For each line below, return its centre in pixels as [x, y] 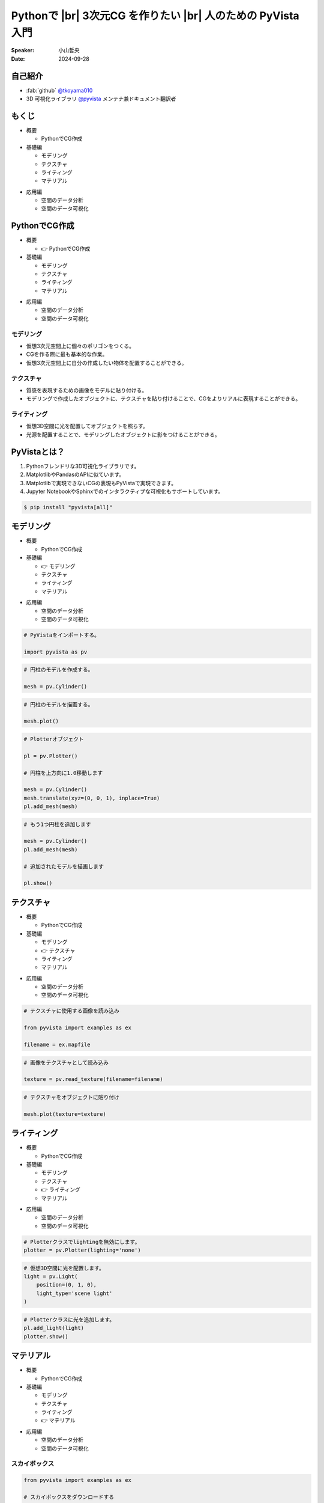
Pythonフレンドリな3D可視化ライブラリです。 [83, 466]
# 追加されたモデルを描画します [64, 866]
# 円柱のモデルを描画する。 [58, 704]
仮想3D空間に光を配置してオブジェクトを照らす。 [87, 426]
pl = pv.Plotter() [51, 756]
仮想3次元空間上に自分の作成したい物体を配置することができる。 [106, 363]
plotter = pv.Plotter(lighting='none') [82, 1250]
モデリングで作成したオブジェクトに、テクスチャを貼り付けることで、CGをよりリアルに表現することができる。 [163, 399]
